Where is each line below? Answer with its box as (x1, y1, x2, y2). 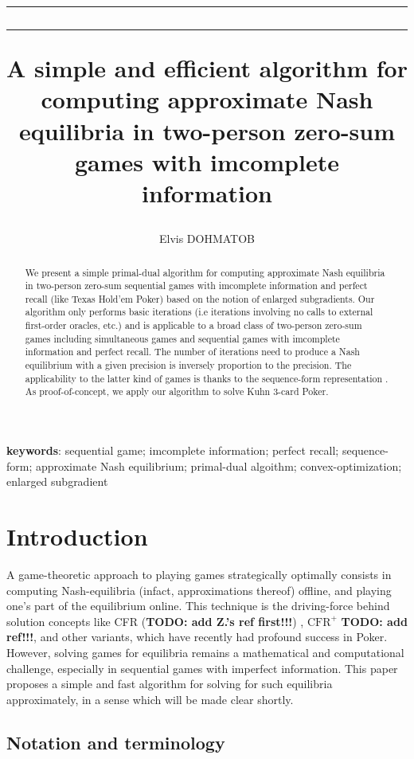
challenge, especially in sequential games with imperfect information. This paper (6, 659, 398, 676)
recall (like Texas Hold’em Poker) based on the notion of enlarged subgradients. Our (25, 291, 375, 305)
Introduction (6, 520, 148, 553)
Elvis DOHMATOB (158, 230, 256, 247)
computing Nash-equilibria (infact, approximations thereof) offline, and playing (6, 581, 392, 598)
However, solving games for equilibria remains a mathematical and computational (6, 644, 404, 660)
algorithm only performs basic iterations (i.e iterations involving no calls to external (25, 305, 373, 319)
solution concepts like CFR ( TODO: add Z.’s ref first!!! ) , (6, 612, 304, 629)
